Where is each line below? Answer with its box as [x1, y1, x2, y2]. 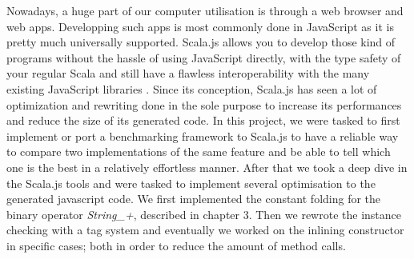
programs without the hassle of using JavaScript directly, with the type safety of [6, 49, 401, 66]
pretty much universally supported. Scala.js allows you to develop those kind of [6, 34, 396, 50]
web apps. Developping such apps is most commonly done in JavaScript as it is [6, 18, 394, 34]
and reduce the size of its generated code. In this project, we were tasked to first [6, 112, 400, 129]
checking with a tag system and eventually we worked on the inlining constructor [6, 221, 404, 238]
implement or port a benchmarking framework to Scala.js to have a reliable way [6, 127, 399, 144]
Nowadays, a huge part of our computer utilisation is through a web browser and [6, 2, 404, 18]
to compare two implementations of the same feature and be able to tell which [6, 143, 391, 160]
